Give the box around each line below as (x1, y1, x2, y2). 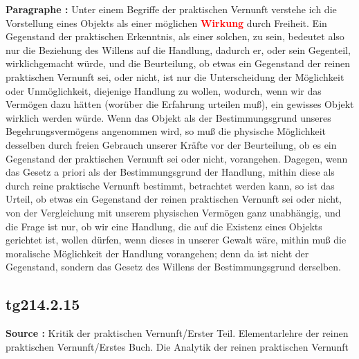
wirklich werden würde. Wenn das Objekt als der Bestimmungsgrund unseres (6, 110, 331, 125)
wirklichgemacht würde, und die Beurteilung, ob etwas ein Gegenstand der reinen (6, 56, 351, 71)
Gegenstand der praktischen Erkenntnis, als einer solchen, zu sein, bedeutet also (6, 29, 344, 44)
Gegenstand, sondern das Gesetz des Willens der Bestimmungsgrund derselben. (6, 259, 341, 274)
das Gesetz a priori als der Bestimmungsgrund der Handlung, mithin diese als (6, 165, 335, 179)
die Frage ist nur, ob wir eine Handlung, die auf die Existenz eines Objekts (6, 219, 322, 233)
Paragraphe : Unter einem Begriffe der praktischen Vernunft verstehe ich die (6, 2, 337, 16)
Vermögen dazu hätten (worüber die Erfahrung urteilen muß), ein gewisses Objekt (6, 97, 354, 111)
